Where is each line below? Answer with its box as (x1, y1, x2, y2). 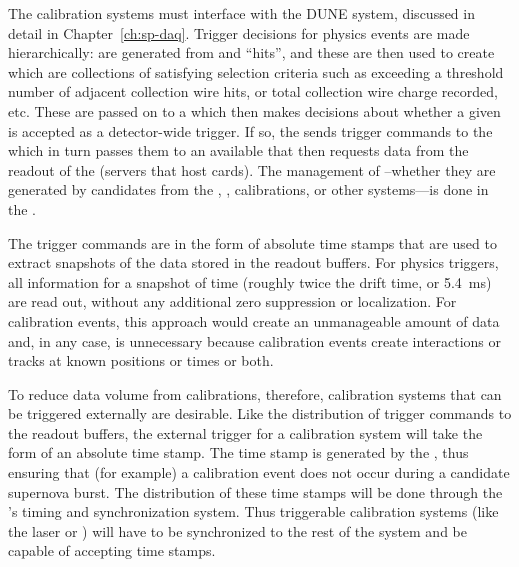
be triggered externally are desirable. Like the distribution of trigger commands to (8, 403, 512, 424)
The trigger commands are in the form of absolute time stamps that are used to (8, 232, 497, 253)
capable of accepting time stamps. (8, 540, 216, 561)
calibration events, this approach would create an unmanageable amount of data (8, 310, 500, 331)
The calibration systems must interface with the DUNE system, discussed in (8, 3, 475, 23)
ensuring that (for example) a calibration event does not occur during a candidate (8, 462, 510, 483)
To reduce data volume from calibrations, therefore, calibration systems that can (8, 383, 502, 404)
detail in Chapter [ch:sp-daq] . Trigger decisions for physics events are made (8, 22, 470, 43)
